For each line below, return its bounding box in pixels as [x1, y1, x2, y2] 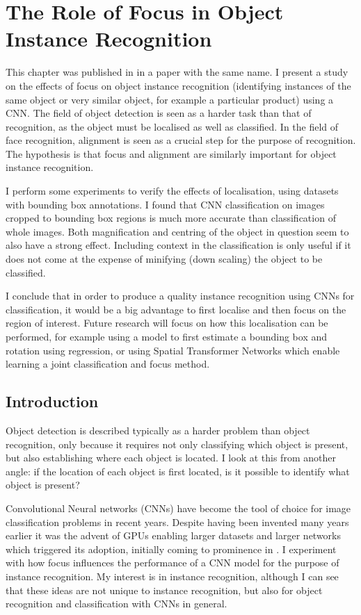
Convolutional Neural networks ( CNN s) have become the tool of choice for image [6, 500, 351, 515]
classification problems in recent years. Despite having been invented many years [6, 514, 349, 529]
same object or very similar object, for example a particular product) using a [6, 92, 334, 106]
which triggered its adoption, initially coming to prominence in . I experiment [6, 541, 337, 556]
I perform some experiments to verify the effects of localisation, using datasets [6, 183, 339, 198]
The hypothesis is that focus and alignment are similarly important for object [6, 146, 337, 161]
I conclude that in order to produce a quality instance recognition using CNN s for [6, 288, 355, 303]
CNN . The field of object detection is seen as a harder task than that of [6, 106, 312, 120]
